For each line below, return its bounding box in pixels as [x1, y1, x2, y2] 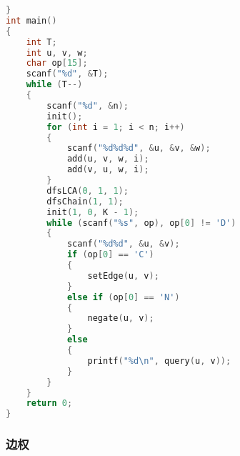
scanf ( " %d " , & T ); [26, 69, 109, 79]
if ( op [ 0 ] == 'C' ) [66, 249, 154, 260]
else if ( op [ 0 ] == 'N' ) [66, 292, 180, 302]
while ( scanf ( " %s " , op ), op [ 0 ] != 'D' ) [46, 217, 236, 228]
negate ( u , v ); [87, 313, 154, 324]
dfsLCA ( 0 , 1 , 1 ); [46, 185, 129, 196]
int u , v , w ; [26, 47, 88, 58]
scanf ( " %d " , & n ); [46, 100, 129, 111]
